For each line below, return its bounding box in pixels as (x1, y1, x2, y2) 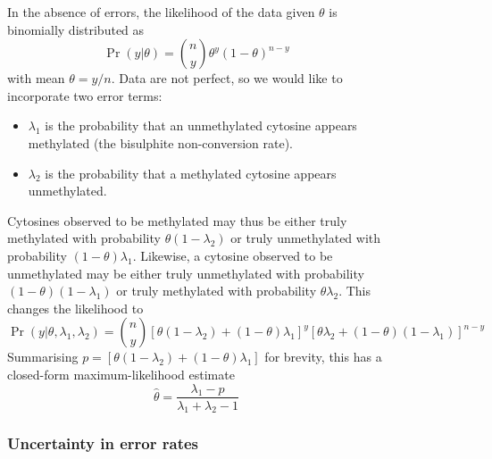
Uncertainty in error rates (7, 432, 199, 455)
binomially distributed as (7, 20, 145, 38)
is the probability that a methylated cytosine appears (45, 163, 337, 182)
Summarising (7, 347, 79, 366)
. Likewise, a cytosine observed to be (132, 246, 333, 264)
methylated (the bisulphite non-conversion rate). (28, 133, 293, 152)
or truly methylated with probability (116, 281, 317, 300)
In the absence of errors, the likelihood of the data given (7, 3, 315, 21)
